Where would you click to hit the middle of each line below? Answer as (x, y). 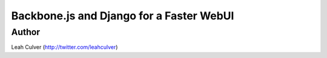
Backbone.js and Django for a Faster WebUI (123, 16)
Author (26, 32)
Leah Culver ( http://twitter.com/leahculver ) (64, 47)
